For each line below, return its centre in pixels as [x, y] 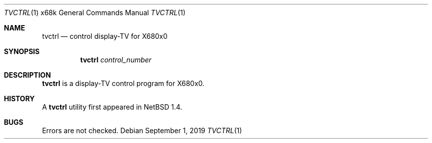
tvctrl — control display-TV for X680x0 [105, 36]
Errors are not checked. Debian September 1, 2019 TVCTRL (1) [142, 130]
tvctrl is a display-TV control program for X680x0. [123, 83]
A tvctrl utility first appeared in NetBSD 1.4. [112, 107]
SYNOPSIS [22, 51]
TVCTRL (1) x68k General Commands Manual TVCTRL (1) [95, 13]
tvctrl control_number [116, 60]
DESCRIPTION [28, 75]
